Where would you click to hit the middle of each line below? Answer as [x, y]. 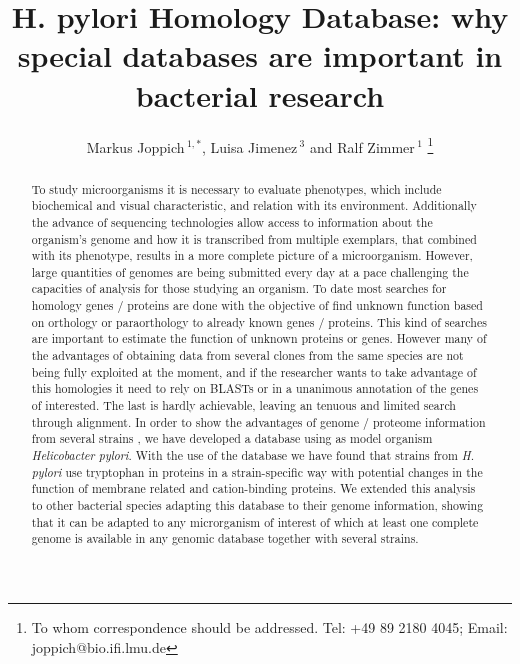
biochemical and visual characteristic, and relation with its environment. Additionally [254, 205]
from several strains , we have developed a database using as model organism [232, 438]
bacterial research [260, 94]
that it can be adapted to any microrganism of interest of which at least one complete [255, 521]
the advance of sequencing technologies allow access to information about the [232, 221]
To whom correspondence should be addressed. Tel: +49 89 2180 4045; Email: [269, 626]
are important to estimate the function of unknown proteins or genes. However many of [259, 338]
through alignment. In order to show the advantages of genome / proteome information [258, 421]
